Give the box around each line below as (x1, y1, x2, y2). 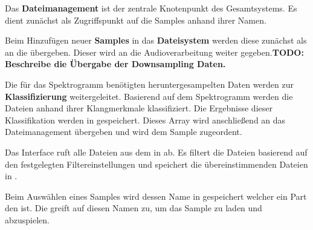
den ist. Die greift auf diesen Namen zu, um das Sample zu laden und (5, 202, 262, 214)
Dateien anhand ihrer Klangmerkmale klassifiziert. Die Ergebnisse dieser (5, 102, 273, 114)
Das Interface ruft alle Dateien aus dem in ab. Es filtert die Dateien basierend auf (5, 145, 308, 158)
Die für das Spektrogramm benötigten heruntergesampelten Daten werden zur (5, 77, 294, 90)
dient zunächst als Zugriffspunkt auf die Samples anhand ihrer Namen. (5, 13, 266, 26)
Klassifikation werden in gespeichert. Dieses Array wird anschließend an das (5, 113, 286, 126)
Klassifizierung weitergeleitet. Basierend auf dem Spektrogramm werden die (5, 90, 293, 102)
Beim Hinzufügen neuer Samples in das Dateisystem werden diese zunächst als (5, 34, 307, 47)
